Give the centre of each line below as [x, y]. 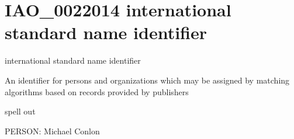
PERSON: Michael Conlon [52, 131]
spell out [20, 111]
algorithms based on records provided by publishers [97, 91]
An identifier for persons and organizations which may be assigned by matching [147, 80]
